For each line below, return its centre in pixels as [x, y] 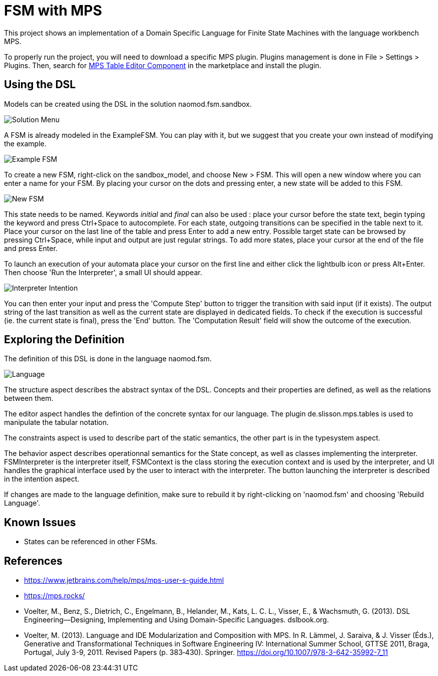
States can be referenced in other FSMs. [91, 542]
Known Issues [40, 522]
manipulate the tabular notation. [57, 422]
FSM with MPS [53, 11]
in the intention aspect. [42, 479]
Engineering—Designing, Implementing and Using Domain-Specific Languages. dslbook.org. [176, 620]
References [33, 561]
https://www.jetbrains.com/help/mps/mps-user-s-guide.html [124, 580]
